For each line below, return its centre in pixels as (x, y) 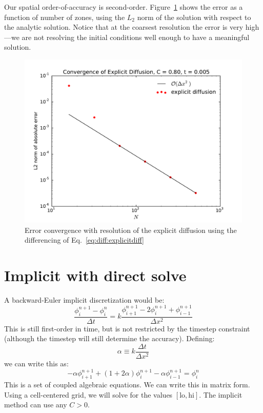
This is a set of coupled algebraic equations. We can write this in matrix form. (127, 384)
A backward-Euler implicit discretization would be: (84, 299)
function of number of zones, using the (65, 17)
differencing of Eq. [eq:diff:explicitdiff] (84, 240)
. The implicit (221, 394)
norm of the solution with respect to (194, 17)
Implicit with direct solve (95, 275)
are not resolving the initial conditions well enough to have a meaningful (136, 37)
